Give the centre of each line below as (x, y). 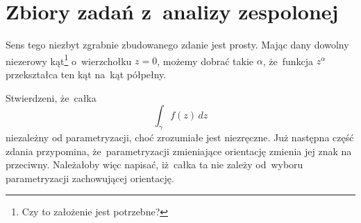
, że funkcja (288, 61)
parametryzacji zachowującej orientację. (90, 178)
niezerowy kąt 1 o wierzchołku (69, 60)
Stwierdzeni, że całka (51, 97)
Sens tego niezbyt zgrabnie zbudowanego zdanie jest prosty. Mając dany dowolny (177, 45)
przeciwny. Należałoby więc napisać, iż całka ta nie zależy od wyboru (154, 164)
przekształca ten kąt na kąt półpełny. (86, 74)
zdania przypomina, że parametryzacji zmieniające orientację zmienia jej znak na (179, 151)
